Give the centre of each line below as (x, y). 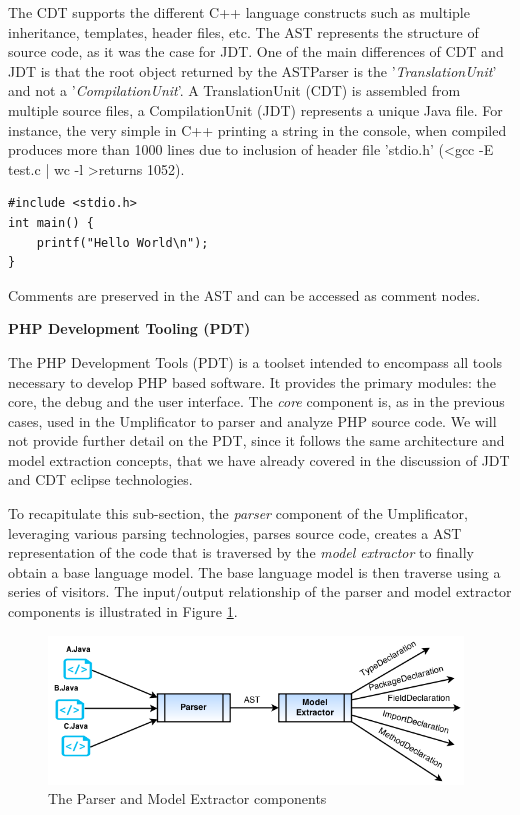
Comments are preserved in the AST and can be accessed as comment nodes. (244, 294)
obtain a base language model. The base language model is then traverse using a (254, 571)
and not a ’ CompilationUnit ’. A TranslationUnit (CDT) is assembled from (234, 90)
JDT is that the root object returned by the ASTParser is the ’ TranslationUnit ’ (252, 70)
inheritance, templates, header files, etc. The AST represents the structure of (243, 31)
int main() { (51, 222)
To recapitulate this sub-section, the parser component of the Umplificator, (238, 513)
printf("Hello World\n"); (122, 242)
